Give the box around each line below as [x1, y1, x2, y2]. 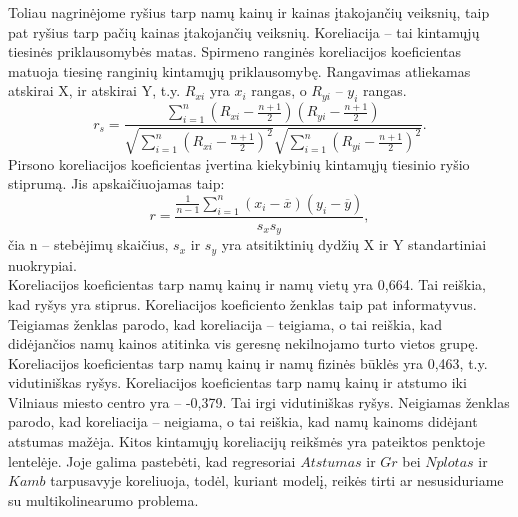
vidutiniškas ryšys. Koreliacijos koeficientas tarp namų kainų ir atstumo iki [8, 372, 467, 393]
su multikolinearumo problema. [8, 489, 199, 510]
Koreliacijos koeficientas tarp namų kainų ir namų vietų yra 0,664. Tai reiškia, [8, 274, 487, 295]
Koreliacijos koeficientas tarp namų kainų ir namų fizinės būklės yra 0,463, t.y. [8, 352, 488, 373]
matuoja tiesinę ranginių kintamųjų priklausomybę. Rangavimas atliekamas [8, 60, 471, 81]
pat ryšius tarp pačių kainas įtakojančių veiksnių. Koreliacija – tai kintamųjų [8, 21, 480, 42]
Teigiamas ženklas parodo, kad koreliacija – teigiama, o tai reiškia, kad [8, 313, 442, 334]
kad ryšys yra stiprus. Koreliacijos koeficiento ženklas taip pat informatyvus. [8, 293, 477, 314]
